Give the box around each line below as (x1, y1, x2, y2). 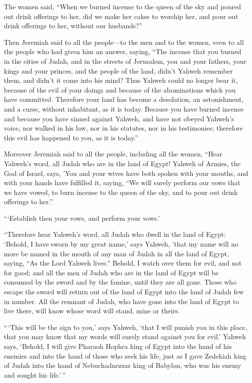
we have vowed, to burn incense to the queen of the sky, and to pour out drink (4, 187, 238, 197)
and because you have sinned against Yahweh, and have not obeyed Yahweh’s (4, 113, 234, 123)
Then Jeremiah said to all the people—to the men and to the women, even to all (4, 37, 244, 47)
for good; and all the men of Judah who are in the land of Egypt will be (4, 267, 218, 277)
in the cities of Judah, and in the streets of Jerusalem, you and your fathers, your (4, 56, 247, 66)
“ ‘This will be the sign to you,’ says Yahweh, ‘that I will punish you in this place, (4, 322, 247, 332)
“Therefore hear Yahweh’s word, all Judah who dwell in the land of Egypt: (4, 229, 226, 239)
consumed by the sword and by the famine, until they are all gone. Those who (4, 277, 236, 287)
